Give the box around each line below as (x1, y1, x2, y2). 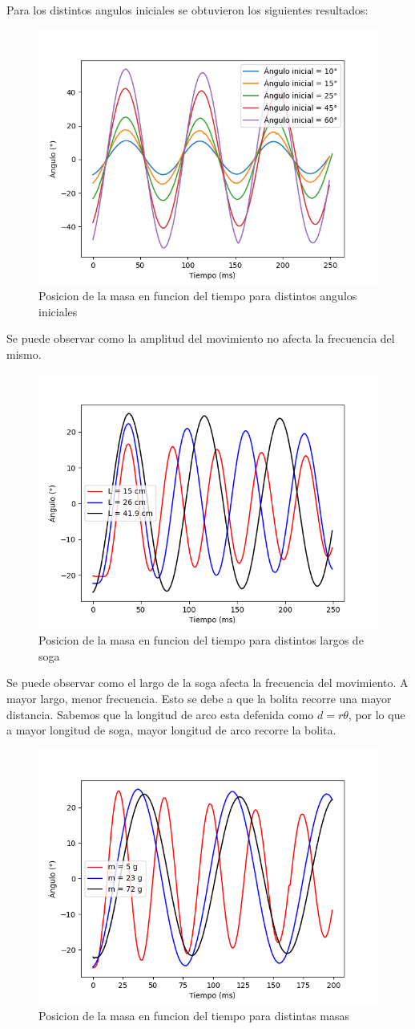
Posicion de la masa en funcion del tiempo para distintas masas (38, 1007, 350, 1024)
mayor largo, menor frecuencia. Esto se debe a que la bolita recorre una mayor (6, 689, 392, 706)
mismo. (6, 345, 42, 362)
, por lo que (348, 706, 405, 722)
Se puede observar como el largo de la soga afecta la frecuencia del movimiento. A (6, 674, 409, 691)
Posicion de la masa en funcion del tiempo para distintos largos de (38, 632, 364, 649)
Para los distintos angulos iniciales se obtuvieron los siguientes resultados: (6, 2, 369, 18)
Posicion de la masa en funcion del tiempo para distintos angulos (38, 287, 357, 304)
